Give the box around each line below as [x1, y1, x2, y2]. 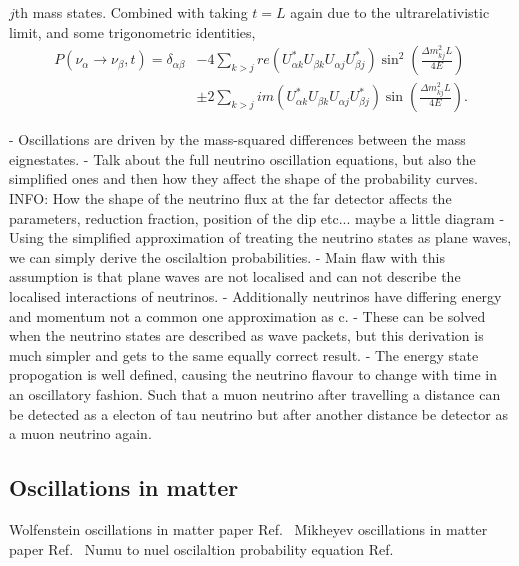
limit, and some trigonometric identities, [9, 21, 256, 42]
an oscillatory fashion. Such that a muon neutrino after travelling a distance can [9, 383, 501, 404]
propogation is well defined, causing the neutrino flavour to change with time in [9, 364, 497, 385]
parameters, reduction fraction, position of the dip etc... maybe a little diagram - [9, 207, 505, 228]
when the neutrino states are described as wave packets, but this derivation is [9, 325, 484, 346]
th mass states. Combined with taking [14, 2, 248, 22]
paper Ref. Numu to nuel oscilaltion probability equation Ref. [9, 538, 394, 559]
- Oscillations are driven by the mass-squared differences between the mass [9, 129, 466, 150]
